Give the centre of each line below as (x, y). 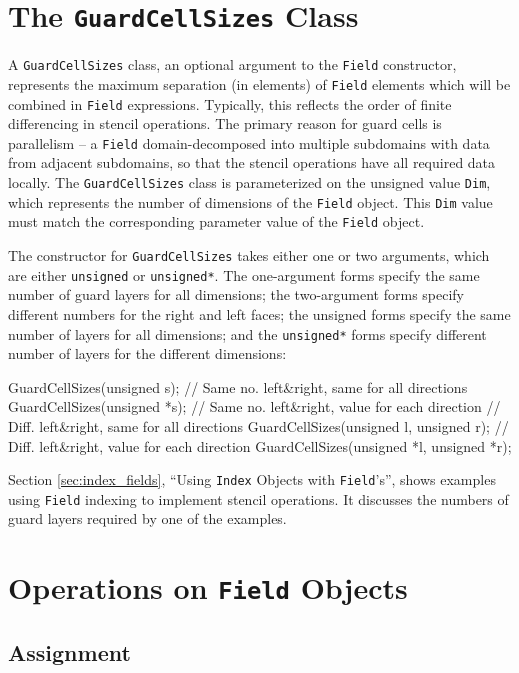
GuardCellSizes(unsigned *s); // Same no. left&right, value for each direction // (254, 406)
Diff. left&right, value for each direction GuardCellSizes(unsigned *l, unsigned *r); (260, 445)
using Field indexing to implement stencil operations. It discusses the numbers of (258, 498)
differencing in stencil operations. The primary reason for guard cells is (225, 123)
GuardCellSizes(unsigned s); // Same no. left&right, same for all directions (238, 386)
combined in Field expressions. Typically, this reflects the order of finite (230, 103)
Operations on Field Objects (208, 587)
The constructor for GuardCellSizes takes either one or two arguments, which (249, 255)
